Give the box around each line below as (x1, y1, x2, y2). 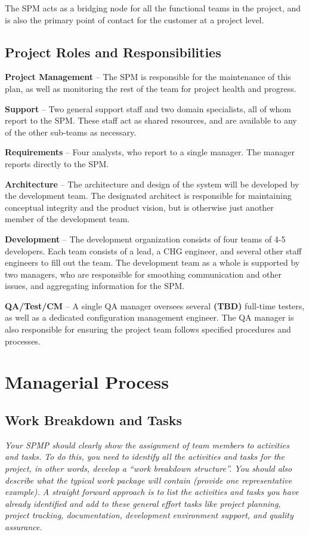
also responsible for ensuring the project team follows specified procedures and (5, 323, 291, 336)
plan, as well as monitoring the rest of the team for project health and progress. (5, 82, 296, 94)
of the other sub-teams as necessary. (5, 125, 137, 138)
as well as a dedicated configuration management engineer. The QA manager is (5, 311, 294, 324)
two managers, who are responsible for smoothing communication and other (5, 267, 282, 280)
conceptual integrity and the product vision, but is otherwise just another (5, 201, 274, 213)
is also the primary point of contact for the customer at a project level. (5, 13, 264, 26)
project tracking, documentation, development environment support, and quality (5, 509, 293, 521)
